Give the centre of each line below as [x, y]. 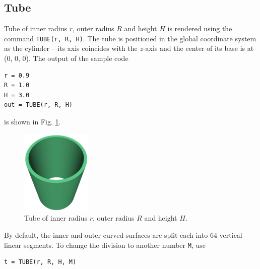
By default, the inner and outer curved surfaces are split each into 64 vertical [123, 234]
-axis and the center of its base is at [198, 48]
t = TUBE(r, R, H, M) [40, 262]
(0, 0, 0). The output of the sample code [66, 58]
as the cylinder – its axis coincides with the [71, 48]
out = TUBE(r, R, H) [39, 105]
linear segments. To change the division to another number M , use [105, 245]
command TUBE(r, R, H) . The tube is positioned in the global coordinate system [130, 38]
